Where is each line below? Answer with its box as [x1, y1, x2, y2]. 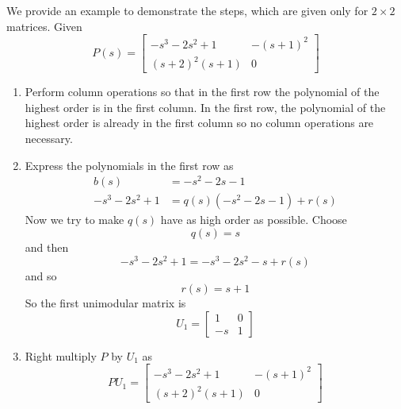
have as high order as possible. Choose [160, 211, 347, 228]
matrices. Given [6, 17, 82, 34]
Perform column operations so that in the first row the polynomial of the [25, 83, 380, 100]
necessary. [25, 130, 73, 147]
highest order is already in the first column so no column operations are [25, 114, 374, 131]
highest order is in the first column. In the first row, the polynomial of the [25, 98, 386, 115]
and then [25, 238, 69, 255]
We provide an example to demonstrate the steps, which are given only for [6, 2, 369, 18]
